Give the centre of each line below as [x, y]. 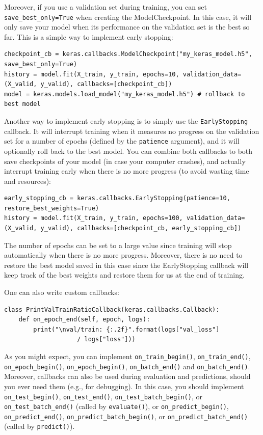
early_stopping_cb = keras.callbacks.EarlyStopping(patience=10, [117, 198]
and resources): [28, 181]
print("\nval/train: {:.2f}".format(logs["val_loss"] [126, 329]
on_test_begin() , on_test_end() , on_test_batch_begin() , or [103, 396]
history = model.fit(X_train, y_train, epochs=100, [94, 218]
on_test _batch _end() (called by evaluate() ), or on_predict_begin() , [116, 406]
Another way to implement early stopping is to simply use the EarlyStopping [126, 121]
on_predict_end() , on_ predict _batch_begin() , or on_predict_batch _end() [126, 416]
